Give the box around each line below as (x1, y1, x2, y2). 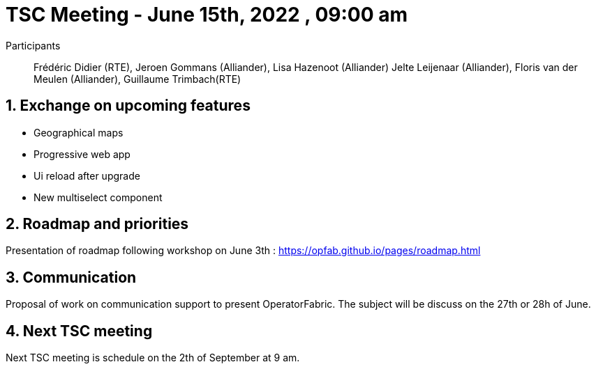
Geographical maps (33, 126, 124, 139)
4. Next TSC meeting (6, 322, 153, 340)
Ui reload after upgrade (33, 169, 140, 182)
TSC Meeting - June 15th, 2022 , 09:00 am (6, 3, 408, 26)
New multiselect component (33, 191, 163, 203)
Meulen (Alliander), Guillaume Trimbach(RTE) (33, 72, 241, 85)
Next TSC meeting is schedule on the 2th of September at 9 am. (6, 352, 300, 364)
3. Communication (6, 268, 137, 286)
